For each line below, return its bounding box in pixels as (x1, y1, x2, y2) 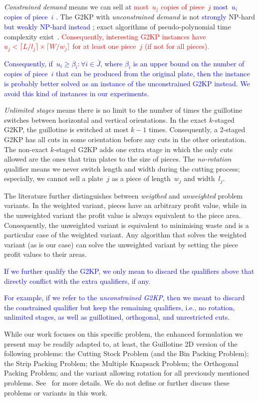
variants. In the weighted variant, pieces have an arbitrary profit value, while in (4, 200, 247, 210)
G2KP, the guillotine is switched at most (4, 124, 129, 135)
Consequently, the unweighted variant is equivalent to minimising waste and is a (4, 219, 249, 230)
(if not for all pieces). (144, 41, 210, 51)
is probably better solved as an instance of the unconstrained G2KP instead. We (4, 78, 250, 89)
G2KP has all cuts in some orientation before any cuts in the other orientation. (4, 134, 247, 145)
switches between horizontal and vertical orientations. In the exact (4, 114, 207, 125)
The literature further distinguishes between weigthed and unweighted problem (4, 190, 243, 200)
